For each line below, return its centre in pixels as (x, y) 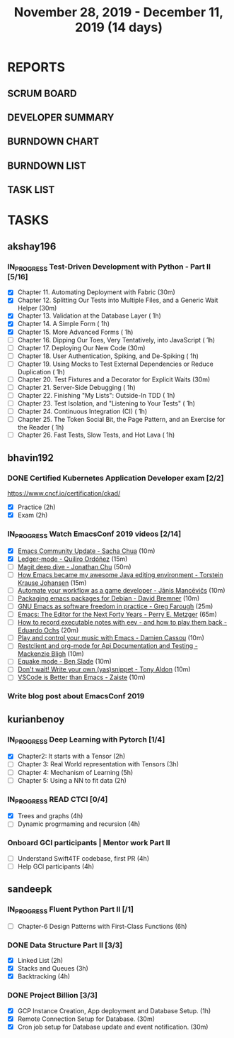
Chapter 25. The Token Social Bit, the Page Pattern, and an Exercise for (121, 420)
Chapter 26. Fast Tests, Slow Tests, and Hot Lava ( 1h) (96, 435)
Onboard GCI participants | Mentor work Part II (89, 843)
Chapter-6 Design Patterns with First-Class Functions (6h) (102, 926)
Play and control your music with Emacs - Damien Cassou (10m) (111, 638)
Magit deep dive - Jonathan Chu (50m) (75, 567)
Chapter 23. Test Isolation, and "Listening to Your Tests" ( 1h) (106, 403)
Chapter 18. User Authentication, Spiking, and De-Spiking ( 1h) (108, 356)
